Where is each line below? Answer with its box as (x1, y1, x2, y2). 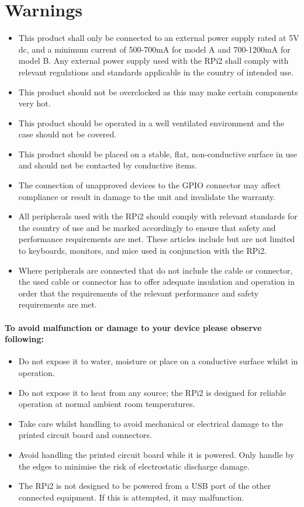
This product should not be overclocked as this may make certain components (18, 85, 298, 98)
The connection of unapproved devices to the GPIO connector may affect (18, 179, 281, 191)
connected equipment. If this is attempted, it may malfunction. (18, 491, 244, 503)
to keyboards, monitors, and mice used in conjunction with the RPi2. (18, 244, 267, 257)
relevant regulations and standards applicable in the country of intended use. (18, 65, 294, 78)
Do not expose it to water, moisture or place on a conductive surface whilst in (18, 355, 298, 367)
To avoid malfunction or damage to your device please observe (5, 321, 262, 333)
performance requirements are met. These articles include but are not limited (18, 233, 295, 245)
